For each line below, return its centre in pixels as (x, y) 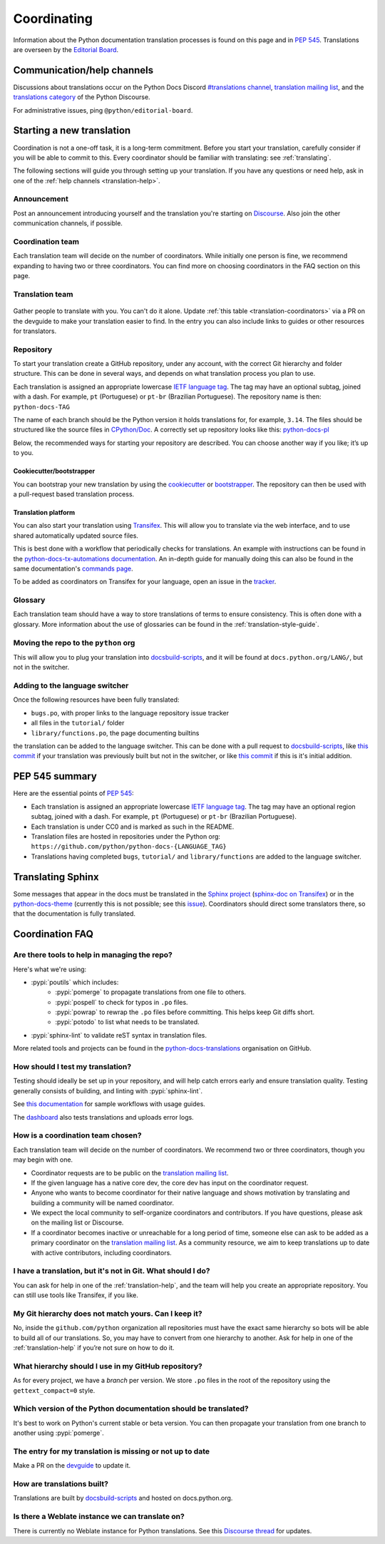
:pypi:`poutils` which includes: (75, 982)
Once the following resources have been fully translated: (96, 700)
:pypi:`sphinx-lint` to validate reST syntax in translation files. (119, 1035)
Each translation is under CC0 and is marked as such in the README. (133, 827)
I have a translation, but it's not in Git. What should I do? (112, 1271)
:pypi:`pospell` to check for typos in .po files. (122, 1002)
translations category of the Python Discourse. (82, 97)
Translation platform (44, 512)
